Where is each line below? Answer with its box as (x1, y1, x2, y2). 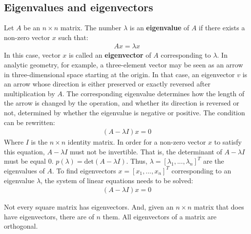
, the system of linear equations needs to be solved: (41, 175, 193, 185)
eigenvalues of (4, 165, 45, 175)
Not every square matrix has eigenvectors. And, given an (4, 202, 174, 212)
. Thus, (126, 156, 147, 166)
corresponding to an (171, 165, 231, 175)
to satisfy (214, 137, 242, 147)
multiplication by (4, 88, 55, 98)
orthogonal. (4, 221, 38, 231)
